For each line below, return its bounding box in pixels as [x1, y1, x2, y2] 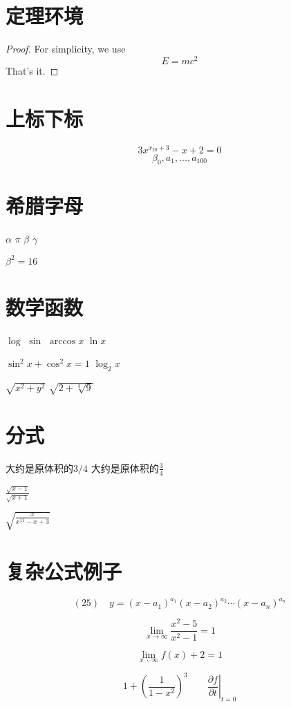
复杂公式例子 [6, 556, 122, 585]
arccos [49, 336, 76, 346]
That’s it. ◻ [6, 63, 59, 77]
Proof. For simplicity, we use [6, 41, 126, 56]
